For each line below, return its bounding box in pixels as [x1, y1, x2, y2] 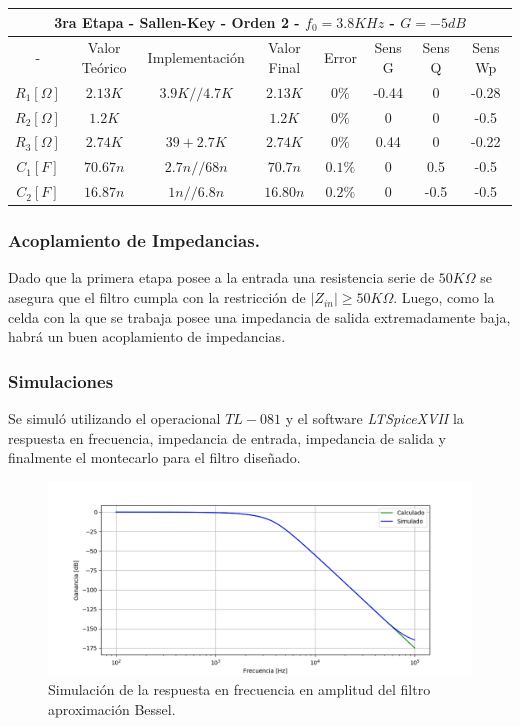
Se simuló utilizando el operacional [8, 408, 221, 429]
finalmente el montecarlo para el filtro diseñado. [8, 447, 301, 468]
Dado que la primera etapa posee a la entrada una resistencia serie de [8, 267, 435, 288]
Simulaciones [8, 368, 114, 393]
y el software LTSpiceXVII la [285, 408, 464, 429]
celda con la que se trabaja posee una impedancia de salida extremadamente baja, [8, 306, 511, 327]
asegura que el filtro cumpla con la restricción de [8, 287, 306, 308]
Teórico [81, 56, 127, 77]
